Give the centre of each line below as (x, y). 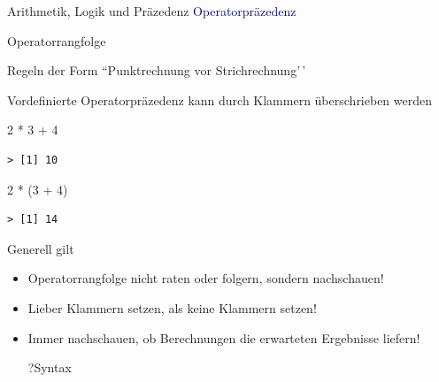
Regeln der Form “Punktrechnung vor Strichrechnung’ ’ (157, 70)
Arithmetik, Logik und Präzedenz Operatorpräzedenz (152, 11)
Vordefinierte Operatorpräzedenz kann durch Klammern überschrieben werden (220, 99)
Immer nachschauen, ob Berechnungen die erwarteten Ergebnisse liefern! (224, 337)
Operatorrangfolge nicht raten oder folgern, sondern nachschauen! (206, 278)
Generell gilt (41, 248)
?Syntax (50, 367)
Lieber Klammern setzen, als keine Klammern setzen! (172, 307)
